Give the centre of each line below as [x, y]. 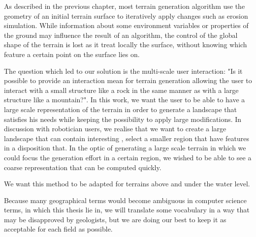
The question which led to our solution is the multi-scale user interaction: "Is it [123, 71]
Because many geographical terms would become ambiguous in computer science [125, 200]
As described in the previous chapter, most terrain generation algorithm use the [125, 6]
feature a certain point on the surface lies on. [72, 54]
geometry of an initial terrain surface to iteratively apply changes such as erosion [126, 15]
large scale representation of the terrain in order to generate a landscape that [121, 109]
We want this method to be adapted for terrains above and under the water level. [127, 184]
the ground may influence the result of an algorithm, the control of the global [121, 35]
